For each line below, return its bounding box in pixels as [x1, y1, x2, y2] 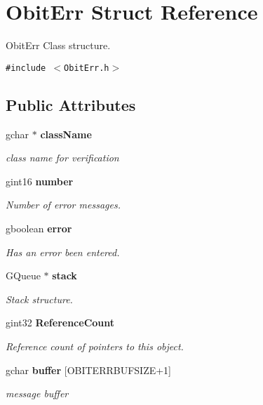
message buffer [6, 386, 69, 401]
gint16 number [6, 173, 74, 188]
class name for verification [6, 150, 119, 165]
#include [6, 62, 46, 73]
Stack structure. [6, 291, 73, 306]
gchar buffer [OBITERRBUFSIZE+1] [6, 362, 172, 377]
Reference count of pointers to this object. [6, 338, 184, 353]
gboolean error [6, 220, 72, 235]
